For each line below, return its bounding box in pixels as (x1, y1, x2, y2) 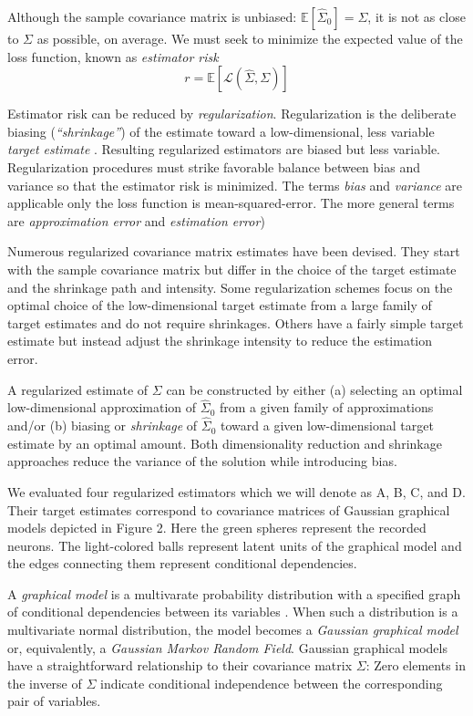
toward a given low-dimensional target (221, 416, 434, 435)
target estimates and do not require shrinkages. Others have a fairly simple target (7, 313, 464, 332)
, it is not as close (367, 7, 466, 26)
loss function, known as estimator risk (7, 47, 219, 66)
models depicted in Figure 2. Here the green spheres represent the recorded (7, 518, 427, 537)
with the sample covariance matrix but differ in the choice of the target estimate (7, 259, 457, 278)
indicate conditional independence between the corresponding (100, 673, 443, 692)
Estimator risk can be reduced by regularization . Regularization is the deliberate (7, 104, 457, 123)
